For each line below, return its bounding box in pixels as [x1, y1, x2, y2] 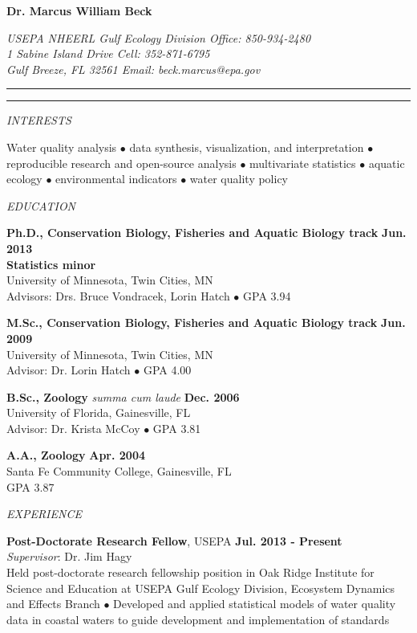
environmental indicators [55, 170, 177, 187]
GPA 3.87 [6, 478, 55, 495]
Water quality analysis [6, 138, 117, 155]
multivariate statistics [249, 154, 356, 171]
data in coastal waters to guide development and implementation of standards [6, 611, 390, 627]
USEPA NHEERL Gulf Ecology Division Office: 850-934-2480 [6, 29, 311, 46]
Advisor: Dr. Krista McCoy [6, 419, 140, 436]
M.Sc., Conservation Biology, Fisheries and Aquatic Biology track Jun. [6, 314, 406, 331]
